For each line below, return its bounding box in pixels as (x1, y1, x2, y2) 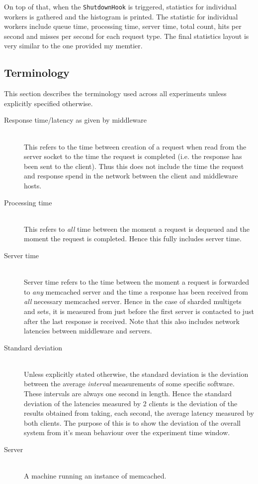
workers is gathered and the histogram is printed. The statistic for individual (4, 11, 238, 21)
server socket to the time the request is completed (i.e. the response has (24, 151, 242, 161)
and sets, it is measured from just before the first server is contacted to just (24, 306, 254, 316)
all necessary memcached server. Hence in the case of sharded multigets (24, 296, 242, 307)
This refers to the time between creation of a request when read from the (24, 141, 247, 152)
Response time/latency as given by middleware (4, 115, 147, 125)
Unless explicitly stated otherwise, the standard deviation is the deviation (24, 368, 249, 379)
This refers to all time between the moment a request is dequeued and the (24, 223, 250, 234)
